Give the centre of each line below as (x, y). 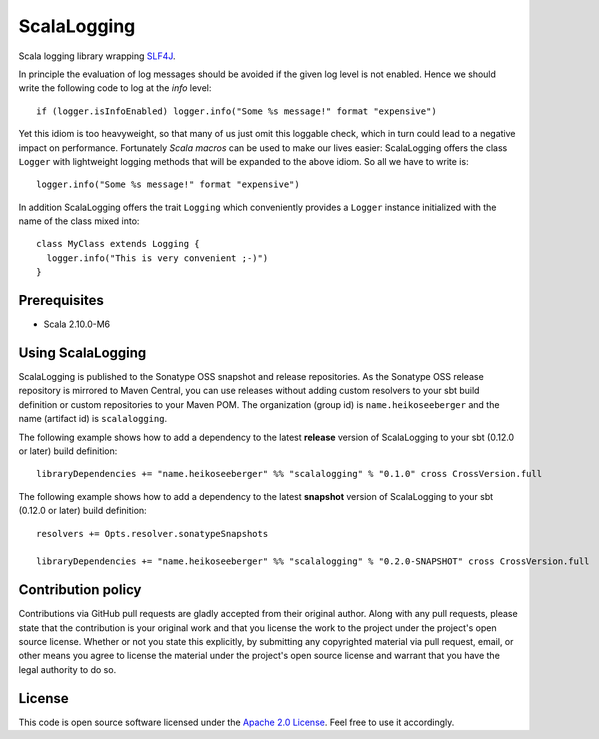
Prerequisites (61, 300)
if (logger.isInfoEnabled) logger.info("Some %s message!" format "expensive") (236, 111)
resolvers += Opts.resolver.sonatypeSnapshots (152, 533)
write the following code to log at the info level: (115, 88)
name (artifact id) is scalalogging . (93, 419)
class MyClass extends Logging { (118, 244)
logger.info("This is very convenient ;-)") (157, 258)
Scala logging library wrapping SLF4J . (97, 56)
